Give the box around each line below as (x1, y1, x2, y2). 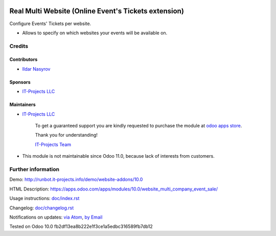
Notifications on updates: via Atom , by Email (9, 214, 103, 220)
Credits (9, 42, 28, 50)
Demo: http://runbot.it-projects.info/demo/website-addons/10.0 (9, 177, 143, 183)
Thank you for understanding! (35, 132, 98, 138)
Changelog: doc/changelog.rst (9, 205, 74, 211)
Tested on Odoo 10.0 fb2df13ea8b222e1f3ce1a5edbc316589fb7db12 (9, 223, 153, 230)
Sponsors (9, 79, 31, 85)
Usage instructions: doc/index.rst (9, 195, 80, 202)
